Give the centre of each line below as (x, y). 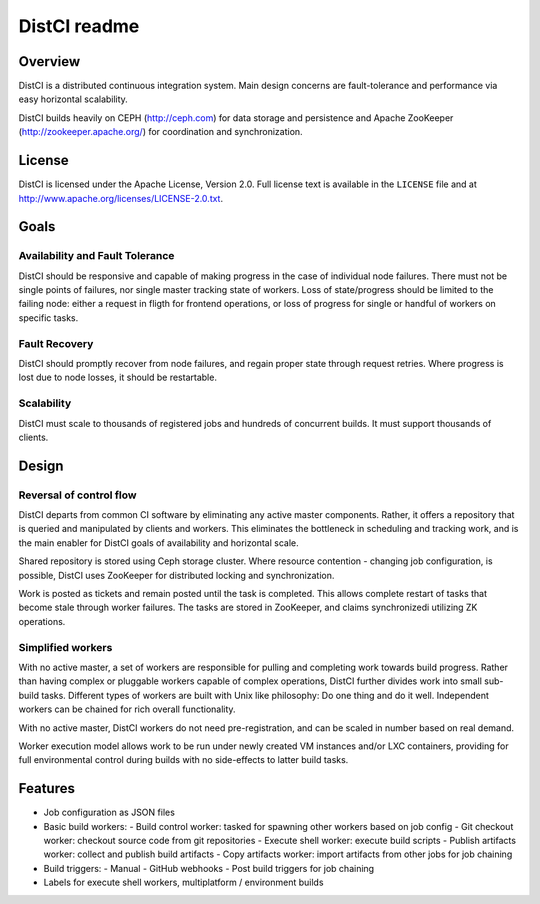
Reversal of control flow (77, 495)
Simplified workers (65, 647)
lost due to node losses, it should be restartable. (117, 377)
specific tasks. (48, 317)
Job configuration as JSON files (109, 812)
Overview (49, 61)
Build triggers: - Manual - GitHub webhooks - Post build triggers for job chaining (209, 868)
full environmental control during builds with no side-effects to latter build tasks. (183, 760)
